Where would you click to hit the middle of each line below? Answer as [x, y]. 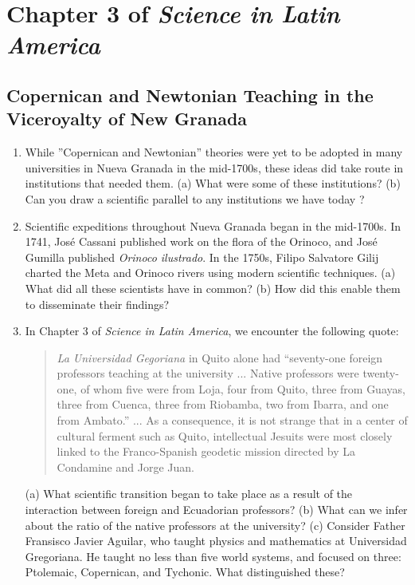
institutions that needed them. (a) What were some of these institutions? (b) [213, 183]
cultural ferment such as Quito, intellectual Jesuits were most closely [225, 435]
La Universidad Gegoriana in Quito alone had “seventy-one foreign [220, 357]
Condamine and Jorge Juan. [125, 466]
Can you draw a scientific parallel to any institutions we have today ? [195, 198]
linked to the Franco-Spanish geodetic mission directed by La [206, 451]
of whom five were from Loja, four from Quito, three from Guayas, [243, 388]
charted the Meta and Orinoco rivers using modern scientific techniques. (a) [210, 273]
